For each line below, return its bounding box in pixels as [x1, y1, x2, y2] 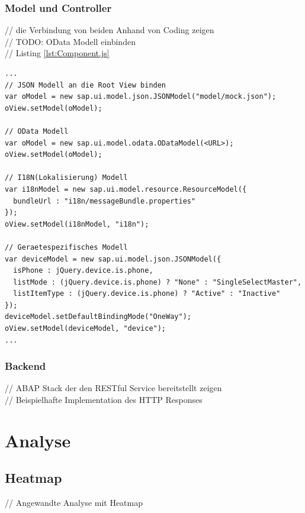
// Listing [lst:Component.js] [5, 47, 110, 59]
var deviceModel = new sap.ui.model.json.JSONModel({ [5, 254, 221, 263]
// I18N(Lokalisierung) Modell [5, 173, 128, 182]
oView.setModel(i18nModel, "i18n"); [5, 220, 149, 228]
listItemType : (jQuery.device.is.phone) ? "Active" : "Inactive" [13, 289, 281, 298]
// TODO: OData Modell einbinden [5, 35, 136, 47]
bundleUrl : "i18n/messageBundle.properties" [13, 196, 196, 205]
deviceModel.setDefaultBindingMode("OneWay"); [5, 312, 191, 321]
